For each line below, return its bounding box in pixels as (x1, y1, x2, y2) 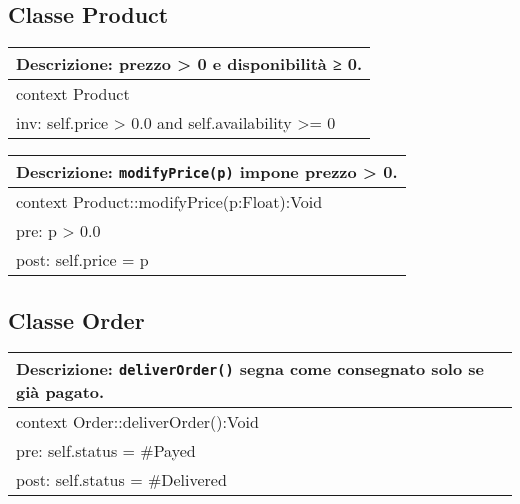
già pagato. (16, 380, 105, 404)
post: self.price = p (16, 248, 149, 272)
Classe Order (8, 304, 145, 335)
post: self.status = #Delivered (16, 468, 227, 492)
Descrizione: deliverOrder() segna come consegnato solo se (16, 357, 484, 381)
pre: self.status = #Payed (16, 439, 196, 463)
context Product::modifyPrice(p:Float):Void (16, 190, 323, 214)
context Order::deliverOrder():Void (16, 410, 259, 434)
